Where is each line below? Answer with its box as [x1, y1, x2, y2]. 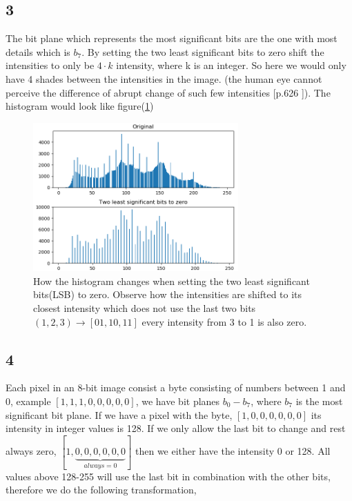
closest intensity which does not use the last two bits [33, 301, 256, 315]
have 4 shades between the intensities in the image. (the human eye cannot [6, 71, 322, 86]
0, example [6, 394, 51, 409]
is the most [295, 394, 343, 409]
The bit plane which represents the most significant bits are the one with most [6, 31, 338, 46]
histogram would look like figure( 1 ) [6, 99, 154, 113]
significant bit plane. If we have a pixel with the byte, [6, 407, 233, 422]
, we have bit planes [135, 394, 220, 409]
